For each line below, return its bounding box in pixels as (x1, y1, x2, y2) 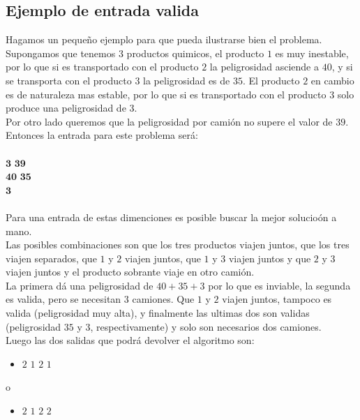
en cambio (310, 73, 354, 87)
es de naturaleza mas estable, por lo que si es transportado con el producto (6, 87, 327, 101)
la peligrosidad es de (143, 73, 230, 87)
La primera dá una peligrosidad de (6, 278, 153, 292)
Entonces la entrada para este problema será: (6, 128, 198, 142)
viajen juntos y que (228, 250, 311, 265)
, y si (331, 59, 353, 74)
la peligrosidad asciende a (209, 59, 319, 74)
